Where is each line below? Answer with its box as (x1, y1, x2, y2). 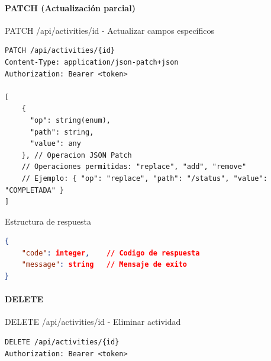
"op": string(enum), (30, 116, 111, 124)
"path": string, (30, 127, 94, 136)
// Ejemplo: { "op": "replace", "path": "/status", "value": (21, 174, 267, 183)
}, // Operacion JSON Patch (21, 151, 132, 159)
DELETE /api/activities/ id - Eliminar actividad (5, 315, 181, 328)
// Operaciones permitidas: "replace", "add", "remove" (21, 162, 247, 171)
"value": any (30, 139, 81, 148)
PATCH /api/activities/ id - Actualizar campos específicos (5, 24, 215, 36)
